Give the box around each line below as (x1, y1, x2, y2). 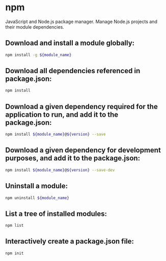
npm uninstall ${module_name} (5, 195, 70, 201)
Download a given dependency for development (5, 146, 161, 155)
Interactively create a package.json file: (5, 237, 134, 246)
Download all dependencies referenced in (5, 67, 141, 75)
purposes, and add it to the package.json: (5, 154, 141, 163)
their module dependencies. (5, 24, 65, 30)
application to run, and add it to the (5, 110, 119, 119)
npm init (5, 250, 24, 256)
